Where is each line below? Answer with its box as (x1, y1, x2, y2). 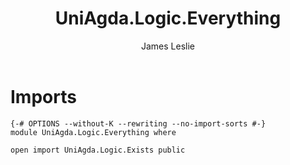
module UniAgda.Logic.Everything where (10, 127, 177, 137)
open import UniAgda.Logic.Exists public (10, 145, 186, 155)
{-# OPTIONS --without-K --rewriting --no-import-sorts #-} (10, 118, 267, 129)
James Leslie (140, 40, 196, 52)
